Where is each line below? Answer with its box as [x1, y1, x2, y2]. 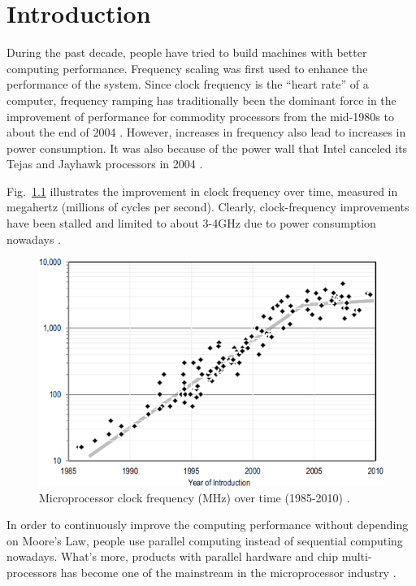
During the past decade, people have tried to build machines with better [6, 44, 367, 61]
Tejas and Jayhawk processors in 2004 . [6, 155, 203, 172]
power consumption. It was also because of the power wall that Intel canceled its [6, 139, 408, 156]
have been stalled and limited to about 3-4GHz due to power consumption [6, 215, 376, 232]
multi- [341, 548, 372, 565]
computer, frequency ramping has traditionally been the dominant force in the [6, 91, 396, 108]
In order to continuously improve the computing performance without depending [6, 516, 409, 533]
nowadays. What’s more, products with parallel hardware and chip [6, 548, 339, 565]
